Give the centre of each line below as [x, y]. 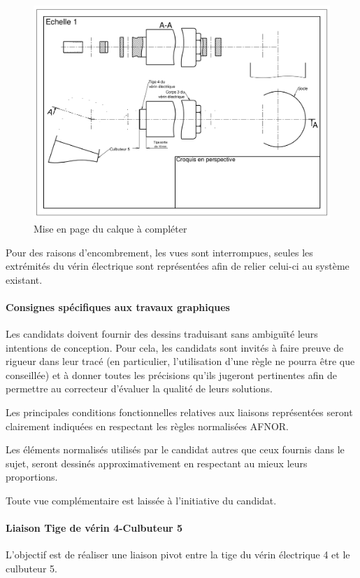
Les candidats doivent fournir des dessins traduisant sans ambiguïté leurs [162, 334]
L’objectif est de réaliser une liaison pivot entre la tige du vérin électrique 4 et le [178, 555]
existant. [24, 279]
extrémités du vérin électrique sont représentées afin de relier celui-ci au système [178, 266]
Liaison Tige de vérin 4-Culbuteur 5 [94, 528]
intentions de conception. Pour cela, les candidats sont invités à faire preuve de [175, 347]
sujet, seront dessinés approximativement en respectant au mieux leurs [157, 463]
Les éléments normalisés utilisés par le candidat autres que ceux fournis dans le [175, 449]
